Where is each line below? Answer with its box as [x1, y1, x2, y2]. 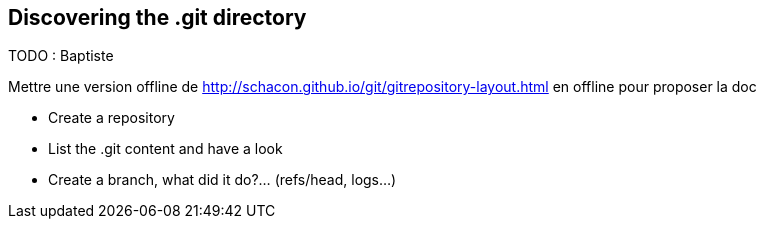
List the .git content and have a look [48, 140, 283, 158]
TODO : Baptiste [8, 47, 114, 65]
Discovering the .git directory [8, 5, 307, 30]
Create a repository [48, 109, 175, 127]
